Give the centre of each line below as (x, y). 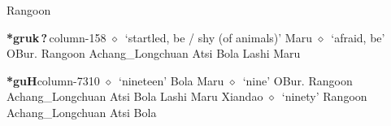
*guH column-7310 (53, 80)
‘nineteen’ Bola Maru (171, 80)
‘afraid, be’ (358, 37)
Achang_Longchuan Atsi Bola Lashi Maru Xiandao (135, 96)
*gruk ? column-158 (56, 37)
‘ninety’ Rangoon (324, 96)
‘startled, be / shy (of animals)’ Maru (218, 37)
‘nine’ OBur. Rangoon (298, 80)
